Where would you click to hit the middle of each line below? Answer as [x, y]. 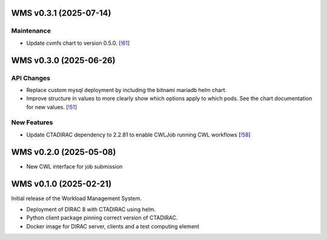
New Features [32, 122]
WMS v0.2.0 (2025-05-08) [64, 152]
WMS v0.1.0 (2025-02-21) [61, 184]
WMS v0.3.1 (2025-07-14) [61, 13]
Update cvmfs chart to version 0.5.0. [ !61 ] [78, 43]
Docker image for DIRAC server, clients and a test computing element [113, 226]
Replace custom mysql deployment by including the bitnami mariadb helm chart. [127, 90]
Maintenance [31, 31]
